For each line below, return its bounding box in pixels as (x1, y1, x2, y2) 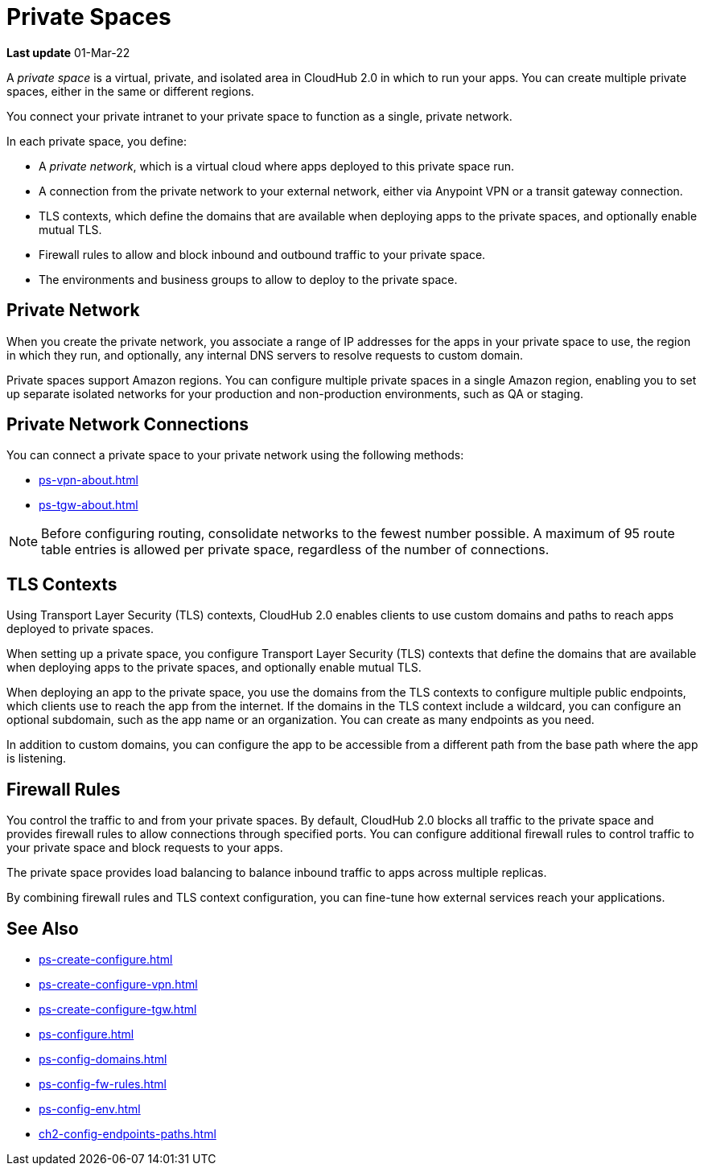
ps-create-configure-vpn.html (39, 977, 198, 991)
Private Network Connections (6, 414, 249, 435)
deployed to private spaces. (6, 622, 154, 636)
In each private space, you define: (6, 134, 187, 148)
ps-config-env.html (39, 1101, 141, 1116)
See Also (6, 918, 79, 939)
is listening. (6, 751, 67, 766)
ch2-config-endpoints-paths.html (39, 1126, 216, 1141)
